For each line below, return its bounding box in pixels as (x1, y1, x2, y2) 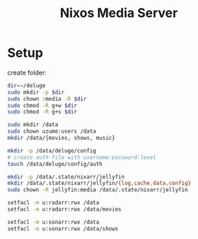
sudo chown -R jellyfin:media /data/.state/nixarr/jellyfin (7, 187, 189, 194)
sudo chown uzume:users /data (7, 128, 97, 135)
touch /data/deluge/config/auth (7, 160, 103, 167)
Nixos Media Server (59, 5, 178, 21)
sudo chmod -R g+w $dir (7, 101, 78, 109)
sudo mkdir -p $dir (7, 89, 65, 96)
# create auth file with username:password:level (7, 154, 157, 161)
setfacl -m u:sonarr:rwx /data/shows (7, 225, 119, 232)
